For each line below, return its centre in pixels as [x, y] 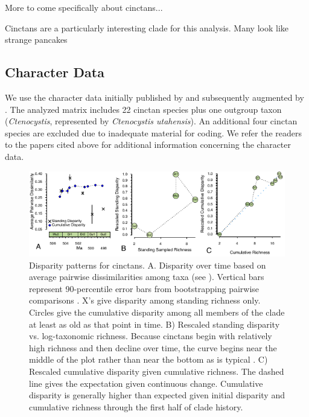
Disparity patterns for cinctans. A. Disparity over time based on [148, 265]
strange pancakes [36, 40]
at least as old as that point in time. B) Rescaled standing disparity [154, 324]
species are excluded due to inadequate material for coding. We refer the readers [154, 132]
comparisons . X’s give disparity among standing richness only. [145, 300]
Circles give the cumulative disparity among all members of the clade [157, 312]
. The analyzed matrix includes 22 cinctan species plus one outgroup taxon [143, 109]
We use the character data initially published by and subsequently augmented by [154, 97]
